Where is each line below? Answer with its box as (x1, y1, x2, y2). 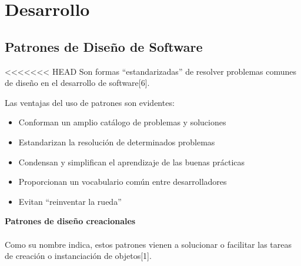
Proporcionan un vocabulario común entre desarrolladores (18, 175, 227, 188)
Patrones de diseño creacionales (5, 215, 136, 227)
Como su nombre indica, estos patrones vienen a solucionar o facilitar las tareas (5, 238, 292, 250)
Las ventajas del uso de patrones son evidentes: (5, 96, 175, 108)
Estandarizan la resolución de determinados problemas (18, 135, 215, 148)
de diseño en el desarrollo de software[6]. (5, 77, 150, 89)
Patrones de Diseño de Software (5, 37, 203, 55)
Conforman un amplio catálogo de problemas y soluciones (18, 116, 226, 128)
